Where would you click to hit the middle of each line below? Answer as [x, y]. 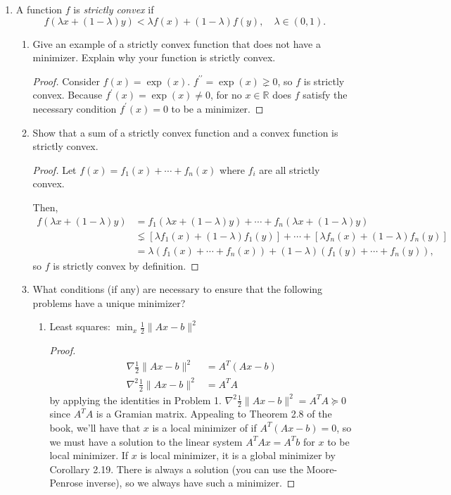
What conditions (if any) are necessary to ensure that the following [178, 289]
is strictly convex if [114, 9]
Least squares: [80, 326]
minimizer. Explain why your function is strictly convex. [154, 57]
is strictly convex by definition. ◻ [126, 265]
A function [39, 9]
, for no [226, 95]
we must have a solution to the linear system [146, 441]
